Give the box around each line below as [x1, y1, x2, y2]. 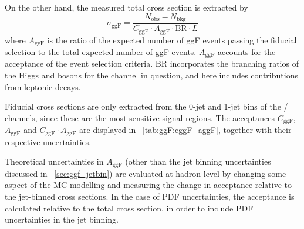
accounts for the [218, 45, 276, 57]
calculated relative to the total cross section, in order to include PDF [5, 201, 254, 214]
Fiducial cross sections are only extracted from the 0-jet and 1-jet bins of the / [5, 100, 288, 112]
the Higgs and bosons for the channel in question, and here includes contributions [5, 69, 298, 81]
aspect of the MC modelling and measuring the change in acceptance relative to [5, 179, 292, 191]
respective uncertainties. [5, 135, 92, 148]
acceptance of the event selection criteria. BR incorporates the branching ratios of [5, 57, 299, 70]
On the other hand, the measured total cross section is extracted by [5, 1, 248, 13]
